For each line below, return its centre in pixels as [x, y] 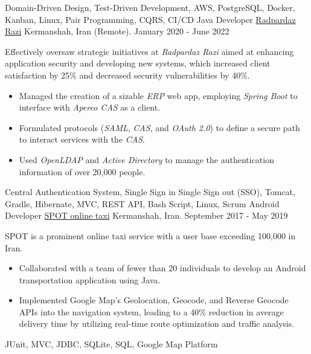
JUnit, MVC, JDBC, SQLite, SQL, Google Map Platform [111, 344]
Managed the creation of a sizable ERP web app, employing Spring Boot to [158, 95]
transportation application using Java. [90, 279]
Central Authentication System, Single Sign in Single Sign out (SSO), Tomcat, [150, 192]
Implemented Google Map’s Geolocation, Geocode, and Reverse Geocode [154, 300]
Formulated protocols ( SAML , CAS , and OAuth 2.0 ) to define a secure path [159, 127]
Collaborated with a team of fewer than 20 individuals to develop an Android [162, 268]
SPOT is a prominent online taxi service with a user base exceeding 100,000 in [150, 235]
